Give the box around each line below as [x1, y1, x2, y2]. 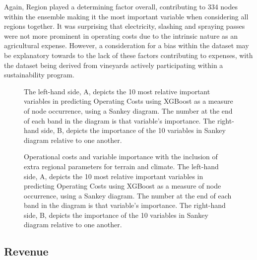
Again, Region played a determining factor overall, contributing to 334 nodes [4, 1, 238, 11]
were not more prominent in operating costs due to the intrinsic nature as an [4, 30, 238, 41]
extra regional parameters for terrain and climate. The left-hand [24, 161, 219, 171]
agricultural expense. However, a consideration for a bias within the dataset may [4, 40, 249, 51]
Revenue [4, 244, 49, 259]
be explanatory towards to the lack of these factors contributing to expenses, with [4, 50, 253, 60]
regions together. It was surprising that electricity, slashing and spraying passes [4, 21, 245, 31]
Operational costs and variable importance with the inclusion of [24, 151, 218, 162]
